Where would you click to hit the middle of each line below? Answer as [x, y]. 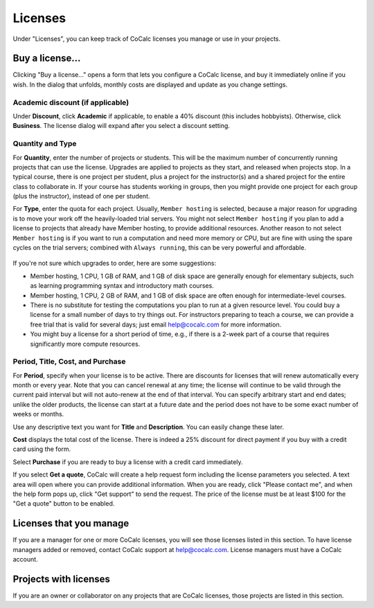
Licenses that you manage [71, 523]
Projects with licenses [62, 579]
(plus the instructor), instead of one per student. [81, 196]
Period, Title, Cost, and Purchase [69, 362]
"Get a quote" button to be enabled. [64, 504]
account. [25, 560]
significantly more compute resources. [85, 344]
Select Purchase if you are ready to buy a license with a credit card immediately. [128, 462]
